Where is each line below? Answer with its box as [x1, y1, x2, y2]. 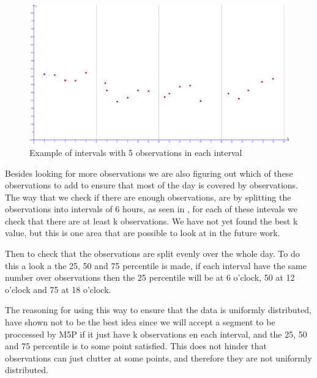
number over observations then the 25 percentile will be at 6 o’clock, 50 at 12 [5, 271, 295, 284]
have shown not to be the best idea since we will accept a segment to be [5, 316, 275, 328]
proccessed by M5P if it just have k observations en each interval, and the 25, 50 [5, 327, 307, 340]
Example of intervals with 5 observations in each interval [29, 146, 242, 158]
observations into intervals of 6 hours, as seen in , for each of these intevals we [5, 202, 297, 215]
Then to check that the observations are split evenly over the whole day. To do [5, 247, 300, 260]
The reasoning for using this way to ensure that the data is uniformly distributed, [5, 303, 311, 316]
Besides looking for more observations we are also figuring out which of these [5, 166, 293, 179]
